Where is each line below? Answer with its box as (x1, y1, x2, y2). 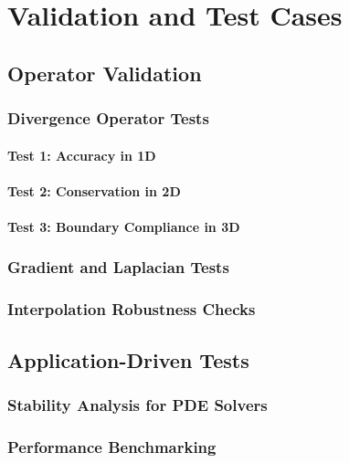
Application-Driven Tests (7, 345, 249, 374)
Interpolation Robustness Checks (7, 298, 256, 321)
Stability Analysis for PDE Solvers (7, 393, 268, 416)
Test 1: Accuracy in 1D (7, 145, 156, 164)
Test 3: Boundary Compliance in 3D (7, 216, 240, 236)
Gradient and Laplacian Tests (7, 256, 229, 279)
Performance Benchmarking (7, 435, 217, 458)
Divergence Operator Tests (7, 107, 209, 130)
